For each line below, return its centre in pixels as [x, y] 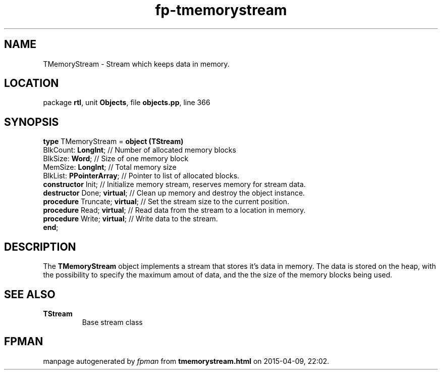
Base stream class [112, 322]
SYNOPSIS [32, 122]
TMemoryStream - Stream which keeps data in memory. [136, 64]
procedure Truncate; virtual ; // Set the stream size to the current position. [166, 202]
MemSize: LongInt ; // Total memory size [110, 167]
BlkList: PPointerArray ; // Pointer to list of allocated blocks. [141, 176]
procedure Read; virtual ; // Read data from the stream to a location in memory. [174, 210]
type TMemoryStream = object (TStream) [113, 142]
